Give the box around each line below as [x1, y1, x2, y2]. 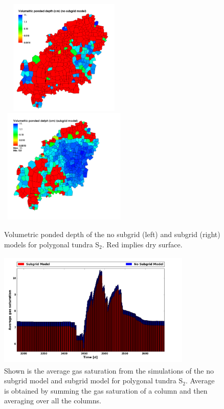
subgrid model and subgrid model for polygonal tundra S [4, 375, 183, 386]
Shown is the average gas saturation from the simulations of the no [4, 365, 214, 376]
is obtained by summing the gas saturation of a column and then [4, 385, 208, 396]
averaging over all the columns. [4, 395, 101, 406]
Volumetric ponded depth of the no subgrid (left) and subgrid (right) [4, 228, 220, 239]
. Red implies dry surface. [102, 239, 183, 249]
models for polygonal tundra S [4, 239, 100, 249]
